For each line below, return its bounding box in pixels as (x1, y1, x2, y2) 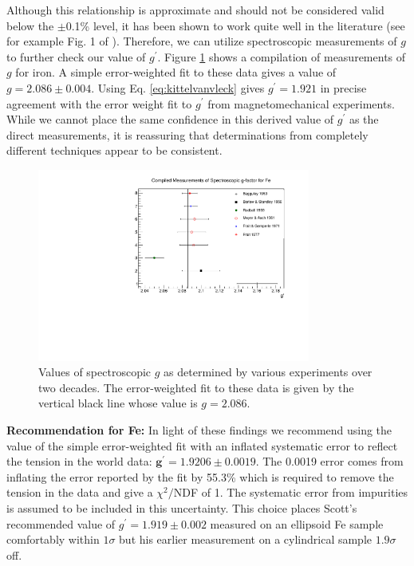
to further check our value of (6, 48, 146, 65)
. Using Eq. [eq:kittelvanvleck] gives (91, 79, 265, 96)
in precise (320, 79, 367, 96)
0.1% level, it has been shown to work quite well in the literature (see (65, 17, 405, 33)
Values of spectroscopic (38, 364, 152, 380)
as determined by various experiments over (164, 364, 373, 380)
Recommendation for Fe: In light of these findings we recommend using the (6, 422, 392, 438)
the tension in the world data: (6, 453, 152, 470)
